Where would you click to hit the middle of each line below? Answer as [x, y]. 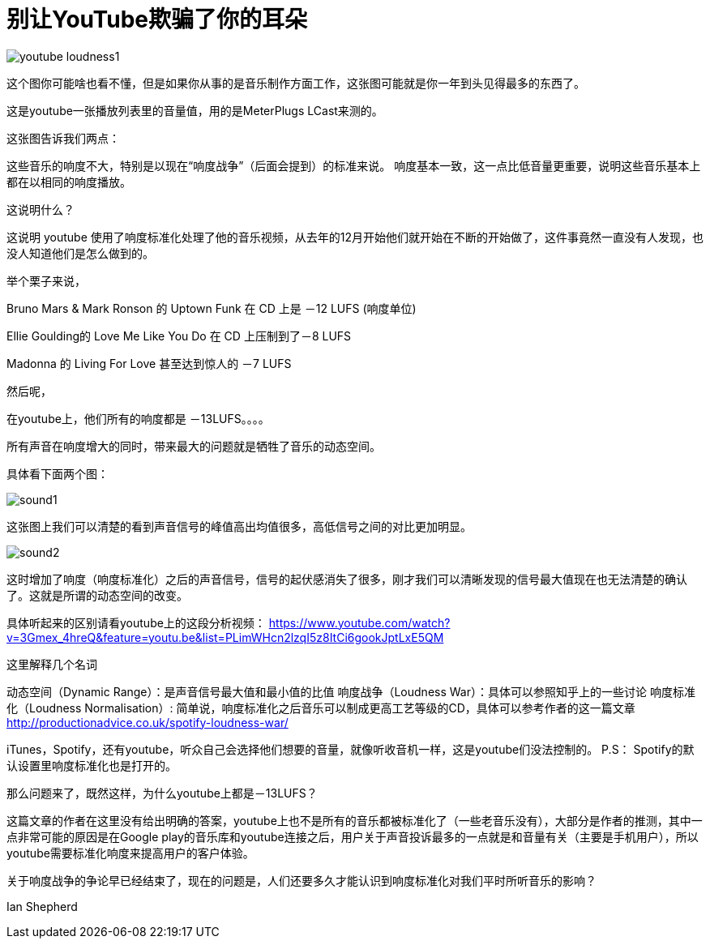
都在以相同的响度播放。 [69, 182]
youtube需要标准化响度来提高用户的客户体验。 [130, 853]
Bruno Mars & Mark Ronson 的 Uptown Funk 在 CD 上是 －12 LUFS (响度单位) [212, 308]
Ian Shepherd [42, 906]
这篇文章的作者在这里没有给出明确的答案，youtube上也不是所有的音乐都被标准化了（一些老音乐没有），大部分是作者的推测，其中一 [355, 820]
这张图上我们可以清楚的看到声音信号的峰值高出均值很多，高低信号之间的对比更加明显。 [239, 526]
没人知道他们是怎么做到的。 [80, 253]
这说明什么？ [41, 209]
